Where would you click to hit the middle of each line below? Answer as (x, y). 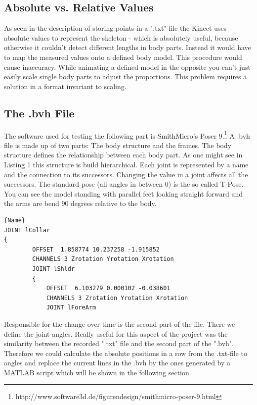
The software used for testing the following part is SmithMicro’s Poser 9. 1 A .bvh (127, 135)
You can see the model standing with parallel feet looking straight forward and (124, 193)
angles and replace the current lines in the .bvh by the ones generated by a (117, 363)
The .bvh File (39, 113)
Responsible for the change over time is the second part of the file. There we (120, 324)
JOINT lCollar (27, 230)
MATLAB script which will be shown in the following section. (98, 372)
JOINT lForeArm (71, 308)
